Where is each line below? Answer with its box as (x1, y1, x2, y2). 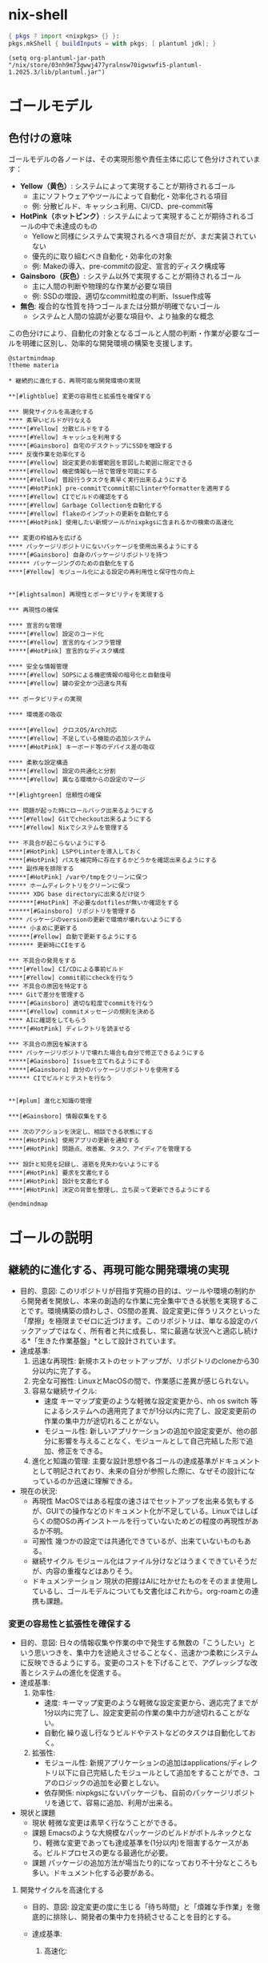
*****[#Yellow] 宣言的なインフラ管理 (8, 638, 122, 646)
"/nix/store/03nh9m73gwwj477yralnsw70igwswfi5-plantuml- (8, 61, 202, 69)
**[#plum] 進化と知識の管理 (8, 1097, 92, 1105)
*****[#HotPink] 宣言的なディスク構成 (8, 647, 126, 655)
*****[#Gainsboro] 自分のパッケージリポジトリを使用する (8, 1066, 180, 1074)
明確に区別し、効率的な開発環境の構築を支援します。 (22, 338, 198, 347)
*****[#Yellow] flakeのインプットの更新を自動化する (8, 510, 170, 518)
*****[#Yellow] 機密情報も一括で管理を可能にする (8, 467, 158, 476)
